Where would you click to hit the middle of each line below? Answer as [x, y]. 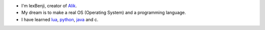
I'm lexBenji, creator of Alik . [49, 6]
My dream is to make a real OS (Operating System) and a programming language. [104, 13]
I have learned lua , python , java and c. [60, 19]
